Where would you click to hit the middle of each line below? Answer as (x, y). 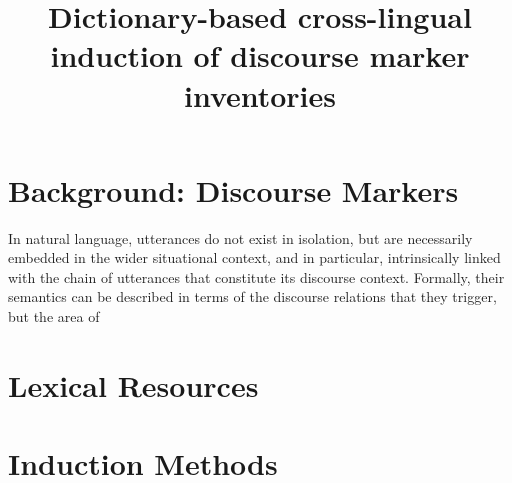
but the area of (54, 316)
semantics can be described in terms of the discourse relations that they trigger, (252, 296)
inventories (260, 94)
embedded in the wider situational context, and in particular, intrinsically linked (254, 257)
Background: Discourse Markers (233, 189)
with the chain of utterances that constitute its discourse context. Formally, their (256, 276)
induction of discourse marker (260, 55)
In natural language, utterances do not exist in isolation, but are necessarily (240, 237)
